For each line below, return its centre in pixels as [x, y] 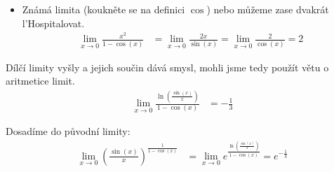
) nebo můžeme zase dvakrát [268, 9]
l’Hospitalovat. [53, 23]
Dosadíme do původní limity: [68, 131]
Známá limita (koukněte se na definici [103, 9]
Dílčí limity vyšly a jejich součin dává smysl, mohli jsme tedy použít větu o [167, 67]
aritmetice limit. [40, 81]
